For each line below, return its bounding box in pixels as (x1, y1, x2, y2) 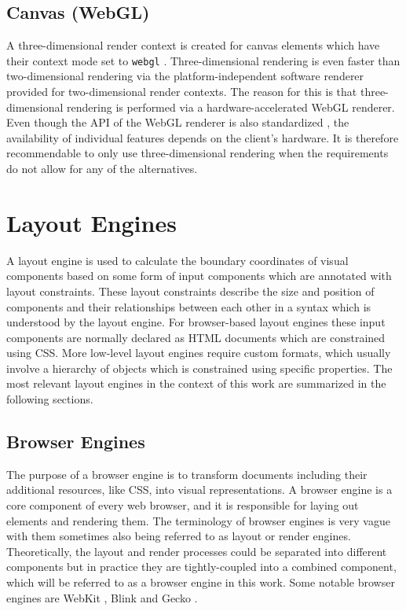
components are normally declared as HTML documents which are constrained (6, 329, 386, 345)
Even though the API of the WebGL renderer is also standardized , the (6, 114, 349, 131)
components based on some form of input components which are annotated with (6, 267, 392, 284)
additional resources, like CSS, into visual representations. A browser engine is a (6, 481, 393, 498)
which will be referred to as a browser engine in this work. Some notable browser (6, 574, 395, 591)
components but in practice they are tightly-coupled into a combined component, (6, 558, 397, 575)
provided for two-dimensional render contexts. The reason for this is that (6, 83, 357, 100)
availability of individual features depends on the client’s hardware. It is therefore (6, 129, 399, 145)
